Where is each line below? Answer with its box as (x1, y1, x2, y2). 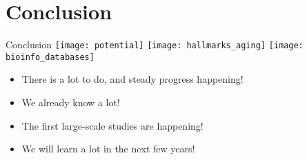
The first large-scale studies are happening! (21, 118, 204, 132)
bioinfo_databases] (6, 52, 95, 62)
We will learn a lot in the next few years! (21, 141, 195, 156)
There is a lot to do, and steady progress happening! (21, 72, 244, 86)
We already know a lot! (21, 95, 120, 110)
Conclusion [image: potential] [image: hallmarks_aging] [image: (6, 37, 304, 52)
